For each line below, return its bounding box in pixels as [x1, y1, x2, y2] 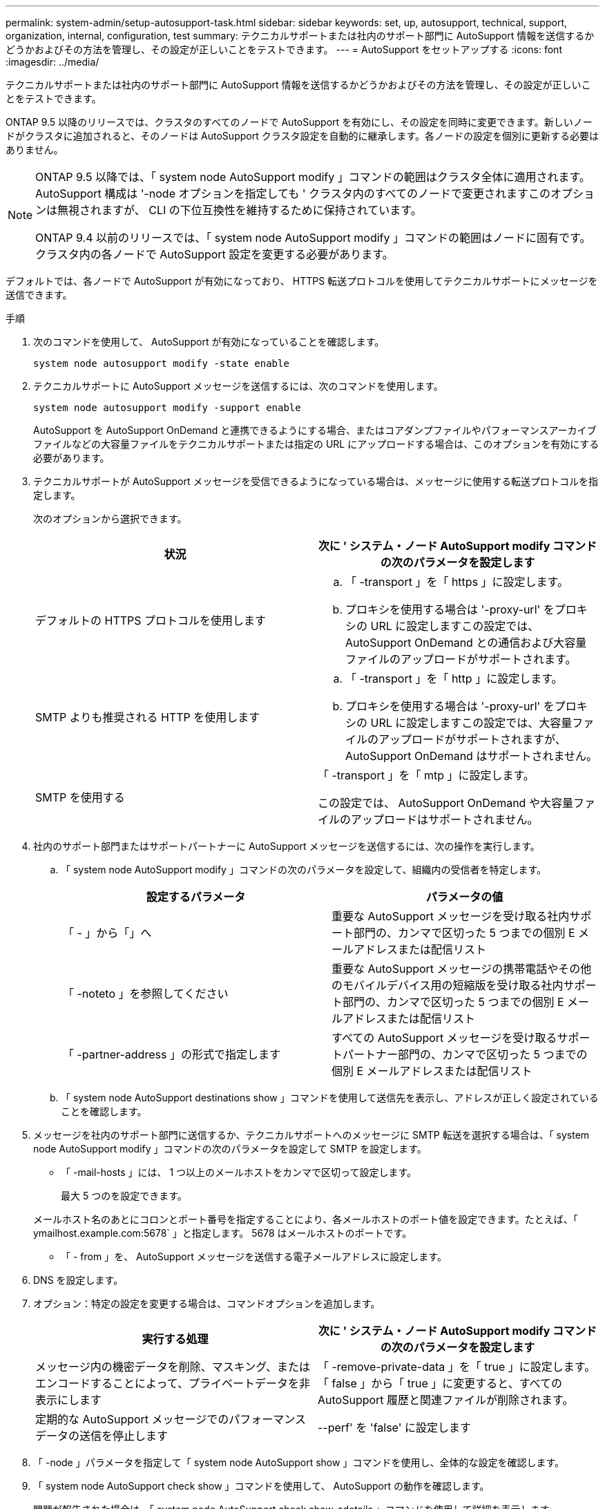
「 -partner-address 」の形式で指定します [63, 1047, 280, 1061]
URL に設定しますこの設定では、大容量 [370, 716, 573, 730]
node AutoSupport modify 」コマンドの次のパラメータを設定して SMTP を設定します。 [33, 1143, 427, 1155]
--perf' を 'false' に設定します [318, 1421, 472, 1434]
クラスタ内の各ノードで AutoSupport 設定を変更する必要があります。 [35, 247, 394, 261]
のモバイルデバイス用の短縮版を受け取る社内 [332, 978, 564, 992]
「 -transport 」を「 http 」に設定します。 [345, 672, 563, 685]
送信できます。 [6, 289, 73, 301]
